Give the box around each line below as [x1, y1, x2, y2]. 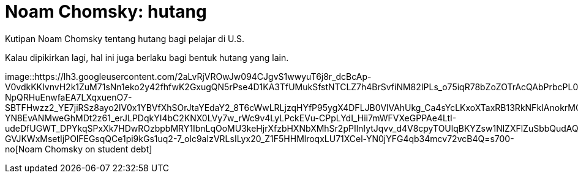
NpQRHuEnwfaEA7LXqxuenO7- [5, 91, 132, 102]
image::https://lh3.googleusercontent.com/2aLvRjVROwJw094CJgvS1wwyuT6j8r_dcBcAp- [5, 71, 372, 82]
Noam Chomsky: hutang [5, 1, 207, 22]
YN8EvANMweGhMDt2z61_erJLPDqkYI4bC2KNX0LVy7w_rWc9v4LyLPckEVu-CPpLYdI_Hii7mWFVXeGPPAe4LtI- [5, 112, 457, 123]
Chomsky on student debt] [44, 143, 152, 154]
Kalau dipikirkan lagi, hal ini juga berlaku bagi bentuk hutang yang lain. [5, 52, 289, 63]
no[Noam [5, 143, 42, 154]
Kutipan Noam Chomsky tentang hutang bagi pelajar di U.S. [5, 33, 245, 44]
